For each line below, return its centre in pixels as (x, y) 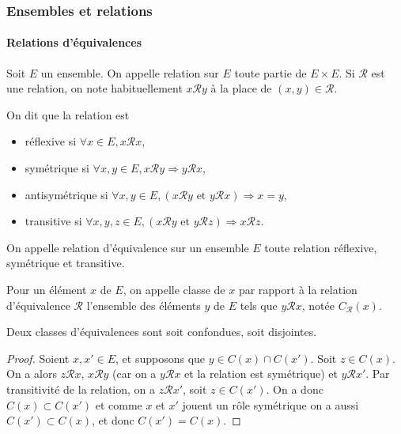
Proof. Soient (38, 358)
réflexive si (51, 141)
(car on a (134, 374)
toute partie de (270, 72)
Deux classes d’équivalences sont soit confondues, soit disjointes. (162, 332)
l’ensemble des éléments (144, 305)
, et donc (113, 420)
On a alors (32, 374)
